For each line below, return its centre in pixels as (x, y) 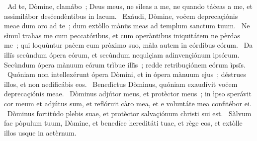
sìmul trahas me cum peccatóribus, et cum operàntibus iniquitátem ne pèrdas (122, 35)
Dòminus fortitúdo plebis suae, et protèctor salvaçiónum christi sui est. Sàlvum (129, 113)
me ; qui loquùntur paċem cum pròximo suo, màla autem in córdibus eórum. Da (128, 45)
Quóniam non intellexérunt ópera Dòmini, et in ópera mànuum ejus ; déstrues (127, 74)
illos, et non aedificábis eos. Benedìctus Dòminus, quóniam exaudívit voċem (121, 84)
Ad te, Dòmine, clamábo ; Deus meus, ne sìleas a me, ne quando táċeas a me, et (130, 6)
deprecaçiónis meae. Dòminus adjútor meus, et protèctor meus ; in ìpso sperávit (128, 94)
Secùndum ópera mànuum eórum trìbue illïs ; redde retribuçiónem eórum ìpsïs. (125, 64)
